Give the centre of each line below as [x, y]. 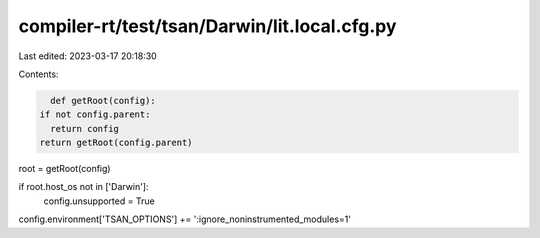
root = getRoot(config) [64, 169]
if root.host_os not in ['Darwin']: [83, 187]
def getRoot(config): [103, 100]
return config [85, 128]
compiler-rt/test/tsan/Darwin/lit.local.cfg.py [207, 26]
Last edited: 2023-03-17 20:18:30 [87, 56]
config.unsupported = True [99, 201]
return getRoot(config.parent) [116, 143]
